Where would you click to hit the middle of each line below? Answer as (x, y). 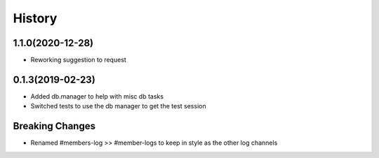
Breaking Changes (54, 126)
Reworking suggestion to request (78, 60)
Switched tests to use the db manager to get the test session (118, 106)
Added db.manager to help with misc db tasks (97, 96)
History (35, 18)
